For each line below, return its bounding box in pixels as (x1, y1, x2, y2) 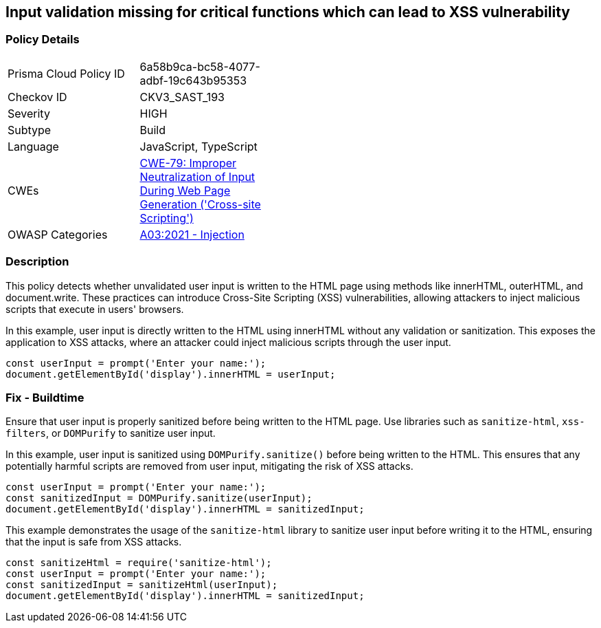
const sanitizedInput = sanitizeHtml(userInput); (5, 579, 278, 591)
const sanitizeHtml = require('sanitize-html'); (5, 557, 272, 569)
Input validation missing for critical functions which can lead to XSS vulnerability (5, 3, 570, 21)
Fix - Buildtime (5, 390, 84, 404)
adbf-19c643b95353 (139, 73, 247, 87)
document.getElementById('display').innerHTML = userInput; (5, 368, 336, 380)
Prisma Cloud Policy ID (8, 66, 125, 80)
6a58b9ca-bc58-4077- (139, 59, 260, 74)
